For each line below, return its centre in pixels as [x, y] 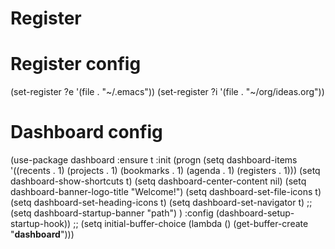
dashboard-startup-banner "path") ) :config [123, 213]
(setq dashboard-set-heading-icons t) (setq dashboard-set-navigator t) [157, 203]
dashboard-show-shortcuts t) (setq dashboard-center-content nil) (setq [158, 181]
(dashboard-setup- [255, 213]
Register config [76, 64]
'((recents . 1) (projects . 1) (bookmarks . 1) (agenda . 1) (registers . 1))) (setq [165, 171]
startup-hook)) [41, 224]
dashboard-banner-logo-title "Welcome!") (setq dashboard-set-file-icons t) [166, 192]
